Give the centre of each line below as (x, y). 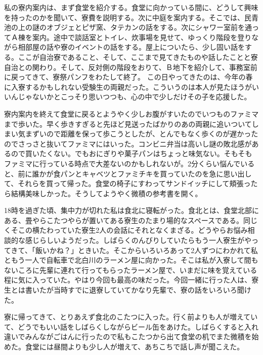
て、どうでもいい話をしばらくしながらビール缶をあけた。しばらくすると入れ (131, 326)
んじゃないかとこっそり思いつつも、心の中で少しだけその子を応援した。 (131, 97)
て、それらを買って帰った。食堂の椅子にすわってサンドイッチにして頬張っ (127, 183)
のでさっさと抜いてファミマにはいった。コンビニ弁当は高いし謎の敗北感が (128, 143)
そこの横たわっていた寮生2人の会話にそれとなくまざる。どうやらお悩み (129, 230)
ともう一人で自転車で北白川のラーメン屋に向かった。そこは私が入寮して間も (131, 260)
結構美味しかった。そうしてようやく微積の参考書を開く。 (106, 193)
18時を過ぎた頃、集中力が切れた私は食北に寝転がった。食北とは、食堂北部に (131, 210)
